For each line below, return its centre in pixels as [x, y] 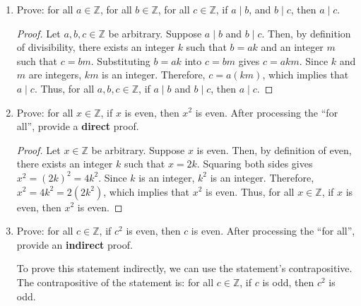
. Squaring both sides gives [255, 164]
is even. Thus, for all [250, 191]
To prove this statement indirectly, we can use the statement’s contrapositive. [184, 268]
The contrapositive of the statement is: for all [115, 282]
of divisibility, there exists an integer [95, 47]
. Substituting [120, 60]
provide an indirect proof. [75, 244]
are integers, [55, 75]
